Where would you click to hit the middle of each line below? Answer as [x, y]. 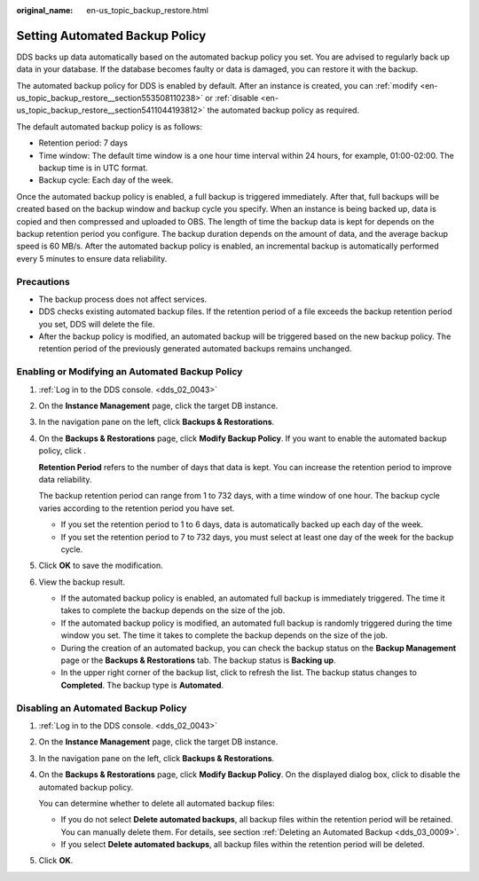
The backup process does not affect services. [123, 299]
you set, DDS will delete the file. [97, 324]
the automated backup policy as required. [283, 110]
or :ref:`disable [232, 98]
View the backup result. [82, 582]
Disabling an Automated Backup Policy [102, 708]
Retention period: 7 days [83, 143]
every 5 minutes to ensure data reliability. [92, 258]
